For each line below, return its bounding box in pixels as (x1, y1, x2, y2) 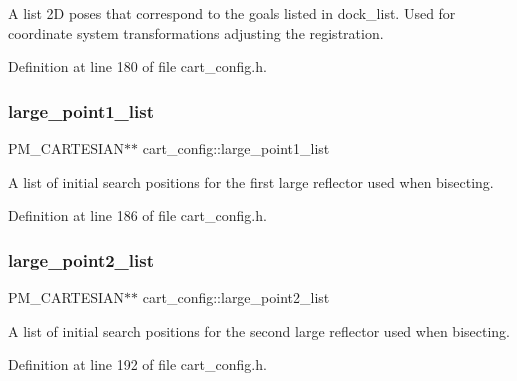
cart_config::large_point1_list (142, 138, 330, 158)
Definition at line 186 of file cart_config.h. (8, 205, 267, 226)
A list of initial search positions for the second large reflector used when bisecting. (8, 320, 510, 341)
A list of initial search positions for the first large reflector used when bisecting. (8, 171, 494, 192)
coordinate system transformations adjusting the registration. (8, 22, 384, 43)
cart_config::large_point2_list (142, 287, 330, 307)
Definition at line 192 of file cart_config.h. (8, 354, 267, 375)
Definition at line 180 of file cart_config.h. (8, 56, 267, 77)
